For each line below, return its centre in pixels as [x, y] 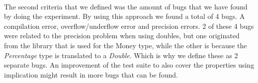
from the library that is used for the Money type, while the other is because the [126, 45]
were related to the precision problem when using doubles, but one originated [122, 36]
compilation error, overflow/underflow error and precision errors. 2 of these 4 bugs [129, 26]
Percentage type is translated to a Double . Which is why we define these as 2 [121, 55]
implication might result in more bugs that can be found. [91, 74]
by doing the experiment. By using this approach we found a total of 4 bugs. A [125, 16]
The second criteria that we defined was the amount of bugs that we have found [126, 6]
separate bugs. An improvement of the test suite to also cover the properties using [129, 65]
